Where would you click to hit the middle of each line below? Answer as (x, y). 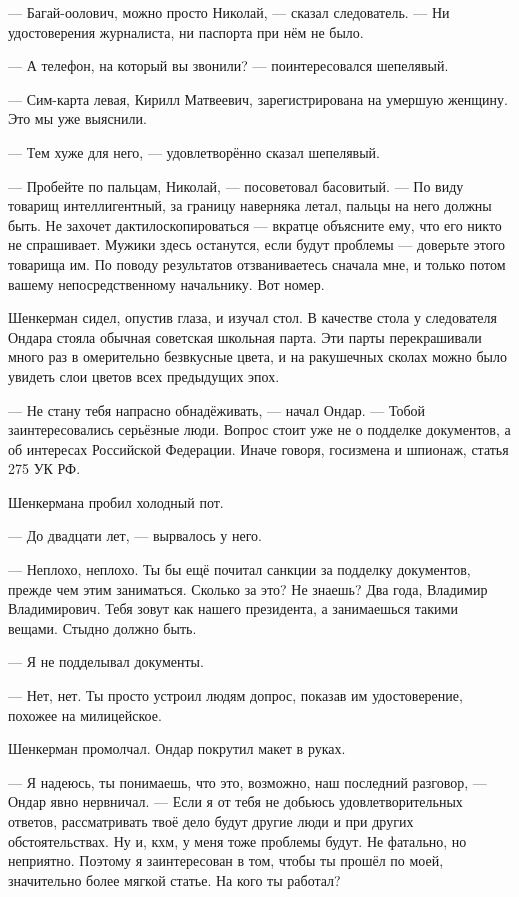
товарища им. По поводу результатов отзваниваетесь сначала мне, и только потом (257, 263)
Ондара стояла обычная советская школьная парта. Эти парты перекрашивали (245, 336)
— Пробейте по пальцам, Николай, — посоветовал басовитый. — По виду (236, 185)
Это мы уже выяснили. (77, 118)
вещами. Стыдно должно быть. (102, 627)
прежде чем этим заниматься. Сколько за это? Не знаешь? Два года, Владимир (248, 588)
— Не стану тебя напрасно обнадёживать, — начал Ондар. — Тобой (217, 409)
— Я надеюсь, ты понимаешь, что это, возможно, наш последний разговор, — (247, 781)
